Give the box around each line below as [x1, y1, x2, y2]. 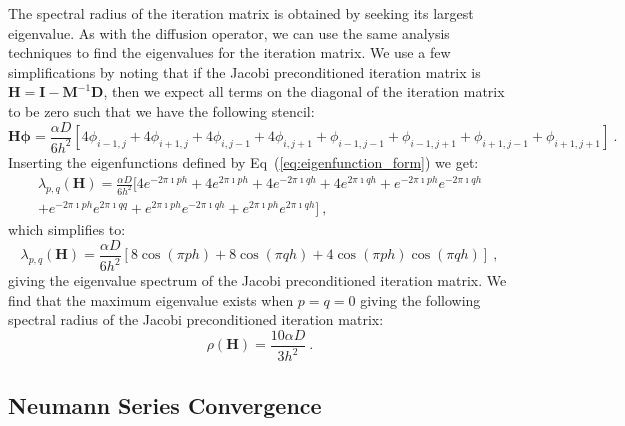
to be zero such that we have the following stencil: [8, 100, 315, 121]
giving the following [360, 289, 481, 310]
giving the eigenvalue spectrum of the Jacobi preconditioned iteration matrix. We [8, 270, 507, 291]
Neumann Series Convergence [8, 389, 322, 420]
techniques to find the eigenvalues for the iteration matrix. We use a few [8, 42, 451, 63]
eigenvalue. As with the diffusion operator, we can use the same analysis [8, 22, 450, 43]
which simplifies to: [8, 219, 126, 240]
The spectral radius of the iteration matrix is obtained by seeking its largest [8, 3, 474, 23]
